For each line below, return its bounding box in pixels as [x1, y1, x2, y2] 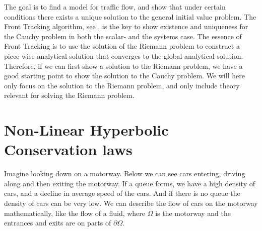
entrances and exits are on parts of [4, 217, 111, 228]
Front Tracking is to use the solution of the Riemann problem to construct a [4, 41, 240, 51]
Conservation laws [4, 139, 133, 160]
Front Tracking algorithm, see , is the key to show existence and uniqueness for [4, 21, 248, 32]
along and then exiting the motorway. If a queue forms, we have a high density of [4, 178, 255, 188]
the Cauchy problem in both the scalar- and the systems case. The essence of [4, 31, 242, 41]
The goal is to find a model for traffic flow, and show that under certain [4, 2, 226, 12]
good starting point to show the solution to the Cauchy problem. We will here [4, 70, 245, 81]
